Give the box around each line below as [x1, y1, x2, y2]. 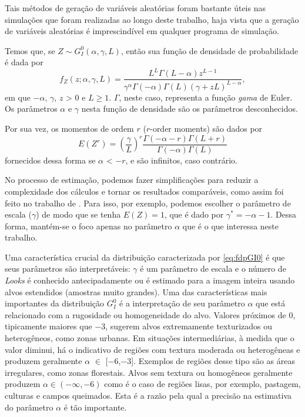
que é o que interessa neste [182, 219, 279, 232]
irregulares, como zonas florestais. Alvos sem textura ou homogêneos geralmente [5, 366, 293, 378]
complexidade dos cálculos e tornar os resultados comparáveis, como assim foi [5, 185, 284, 197]
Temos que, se [5, 44, 55, 56]
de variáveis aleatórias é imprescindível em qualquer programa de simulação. [5, 25, 279, 37]
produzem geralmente [5, 355, 82, 367]
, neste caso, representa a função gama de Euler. [119, 91, 293, 103]
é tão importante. [63, 401, 127, 413]
